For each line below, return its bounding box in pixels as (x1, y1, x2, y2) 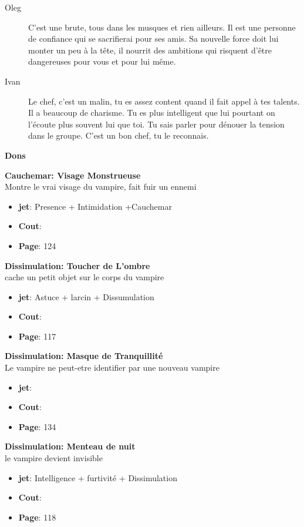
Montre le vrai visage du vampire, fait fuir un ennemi (5, 180, 197, 193)
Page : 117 (18, 330, 56, 342)
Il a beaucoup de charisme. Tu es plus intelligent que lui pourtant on (28, 106, 275, 119)
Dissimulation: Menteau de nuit (5, 440, 136, 452)
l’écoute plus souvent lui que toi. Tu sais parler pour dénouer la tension (28, 118, 285, 130)
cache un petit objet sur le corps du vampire (5, 271, 164, 283)
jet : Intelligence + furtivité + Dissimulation (18, 471, 177, 484)
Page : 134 (18, 420, 56, 432)
